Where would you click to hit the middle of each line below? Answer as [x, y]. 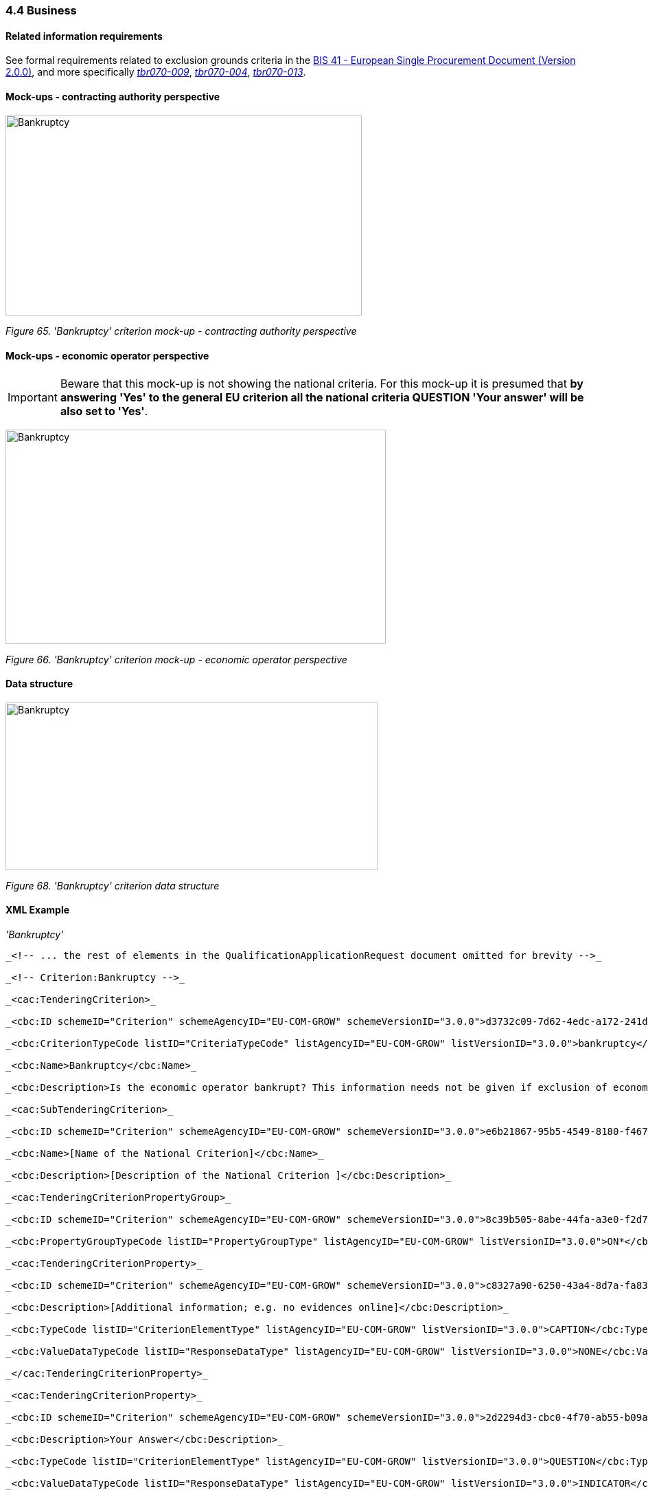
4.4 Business [41, 10]
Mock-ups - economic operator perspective [107, 356]
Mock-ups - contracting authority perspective [113, 96]
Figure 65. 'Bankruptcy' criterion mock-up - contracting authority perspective [181, 331]
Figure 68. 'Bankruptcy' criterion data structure [113, 885]
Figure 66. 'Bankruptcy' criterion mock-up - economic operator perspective [176, 659]
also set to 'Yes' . [104, 411]
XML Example [38, 910]
